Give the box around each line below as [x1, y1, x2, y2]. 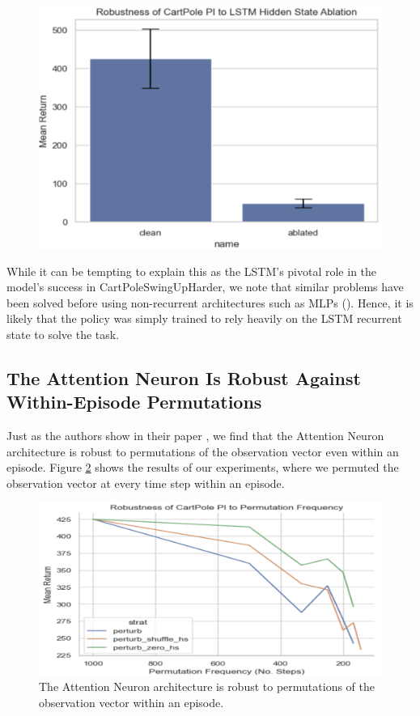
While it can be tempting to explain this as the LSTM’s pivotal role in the [6, 262, 377, 279]
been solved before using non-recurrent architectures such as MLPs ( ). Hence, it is [6, 294, 414, 311]
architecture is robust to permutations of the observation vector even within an [6, 443, 399, 460]
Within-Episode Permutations [6, 389, 262, 414]
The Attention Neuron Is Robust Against [6, 365, 361, 390]
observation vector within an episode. [39, 693, 224, 710]
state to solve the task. [6, 325, 120, 342]
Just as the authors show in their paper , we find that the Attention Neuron [6, 427, 384, 444]
